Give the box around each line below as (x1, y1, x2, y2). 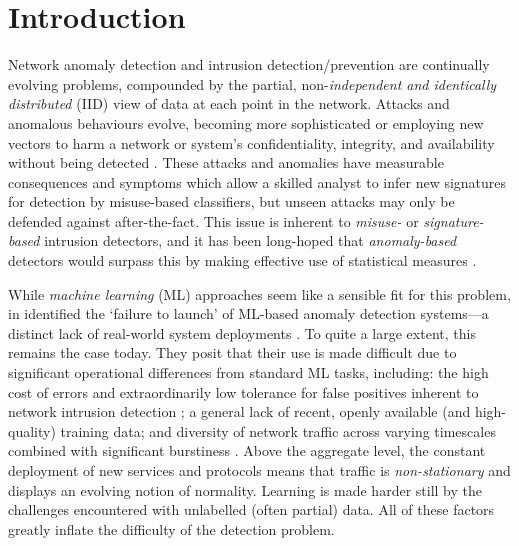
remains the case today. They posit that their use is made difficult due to (8, 342, 457, 363)
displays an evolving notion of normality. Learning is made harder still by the (8, 479, 482, 500)
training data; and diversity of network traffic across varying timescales (60, 420, 496, 441)
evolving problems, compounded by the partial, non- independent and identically (8, 73, 497, 94)
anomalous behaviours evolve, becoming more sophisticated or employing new (8, 112, 484, 133)
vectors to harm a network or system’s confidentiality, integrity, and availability (8, 132, 495, 153)
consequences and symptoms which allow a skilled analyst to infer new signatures (8, 171, 507, 192)
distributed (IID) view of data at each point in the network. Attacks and (8, 93, 450, 114)
